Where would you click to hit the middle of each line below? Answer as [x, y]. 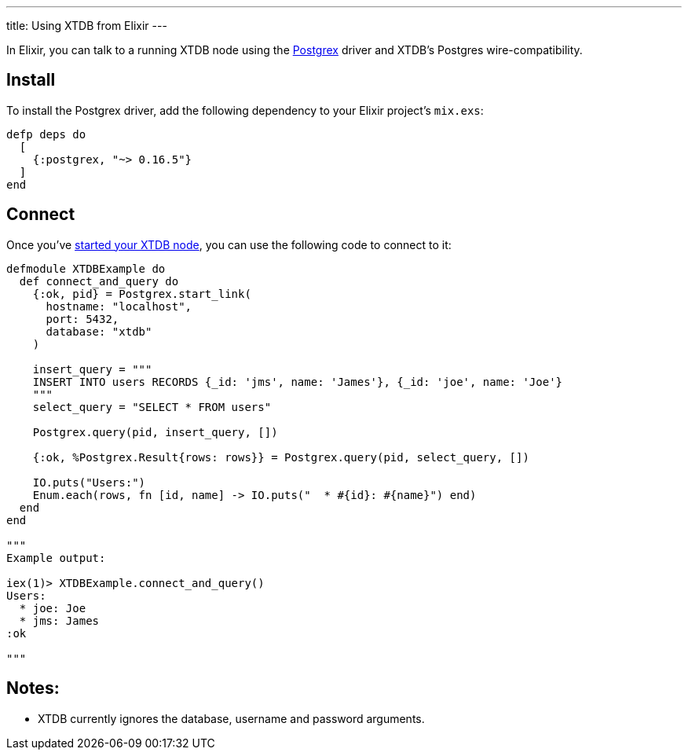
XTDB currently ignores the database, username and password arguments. [231, 718]
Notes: [33, 688]
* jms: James [59, 620]
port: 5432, [82, 319]
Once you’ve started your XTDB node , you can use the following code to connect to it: [229, 244]
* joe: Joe [53, 608]
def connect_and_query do [99, 281]
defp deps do [46, 134]
